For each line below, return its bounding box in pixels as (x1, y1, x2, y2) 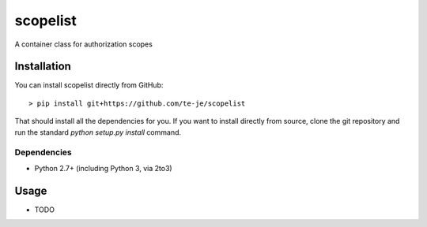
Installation (14, 60, 71, 73)
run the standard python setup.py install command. (14, 127, 182, 137)
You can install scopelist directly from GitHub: (14, 80, 164, 90)
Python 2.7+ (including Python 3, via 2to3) (34, 163, 173, 173)
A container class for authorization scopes (14, 39, 153, 49)
